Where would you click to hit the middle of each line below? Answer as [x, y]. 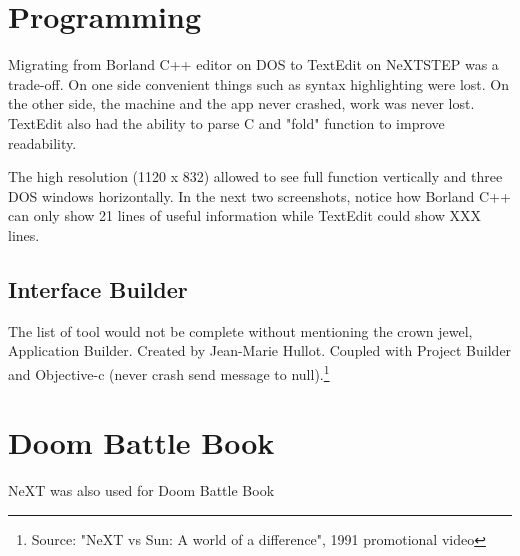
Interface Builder [98, 288]
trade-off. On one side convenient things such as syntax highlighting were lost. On [259, 83]
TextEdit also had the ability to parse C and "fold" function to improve [226, 122]
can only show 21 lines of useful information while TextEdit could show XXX [245, 215]
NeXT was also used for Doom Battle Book [141, 490]
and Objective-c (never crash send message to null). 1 [169, 372]
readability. [42, 142]
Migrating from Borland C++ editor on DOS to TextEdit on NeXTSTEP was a [253, 64]
